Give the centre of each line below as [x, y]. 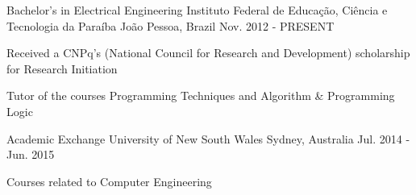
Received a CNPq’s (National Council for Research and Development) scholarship [208, 53]
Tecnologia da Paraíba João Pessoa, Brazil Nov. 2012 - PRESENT [171, 25]
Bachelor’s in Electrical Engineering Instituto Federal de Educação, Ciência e [197, 10]
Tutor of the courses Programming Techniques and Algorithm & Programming [201, 95]
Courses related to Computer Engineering [109, 181]
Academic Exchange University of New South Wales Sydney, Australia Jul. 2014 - [208, 138]
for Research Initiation [62, 68]
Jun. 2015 [31, 154]
